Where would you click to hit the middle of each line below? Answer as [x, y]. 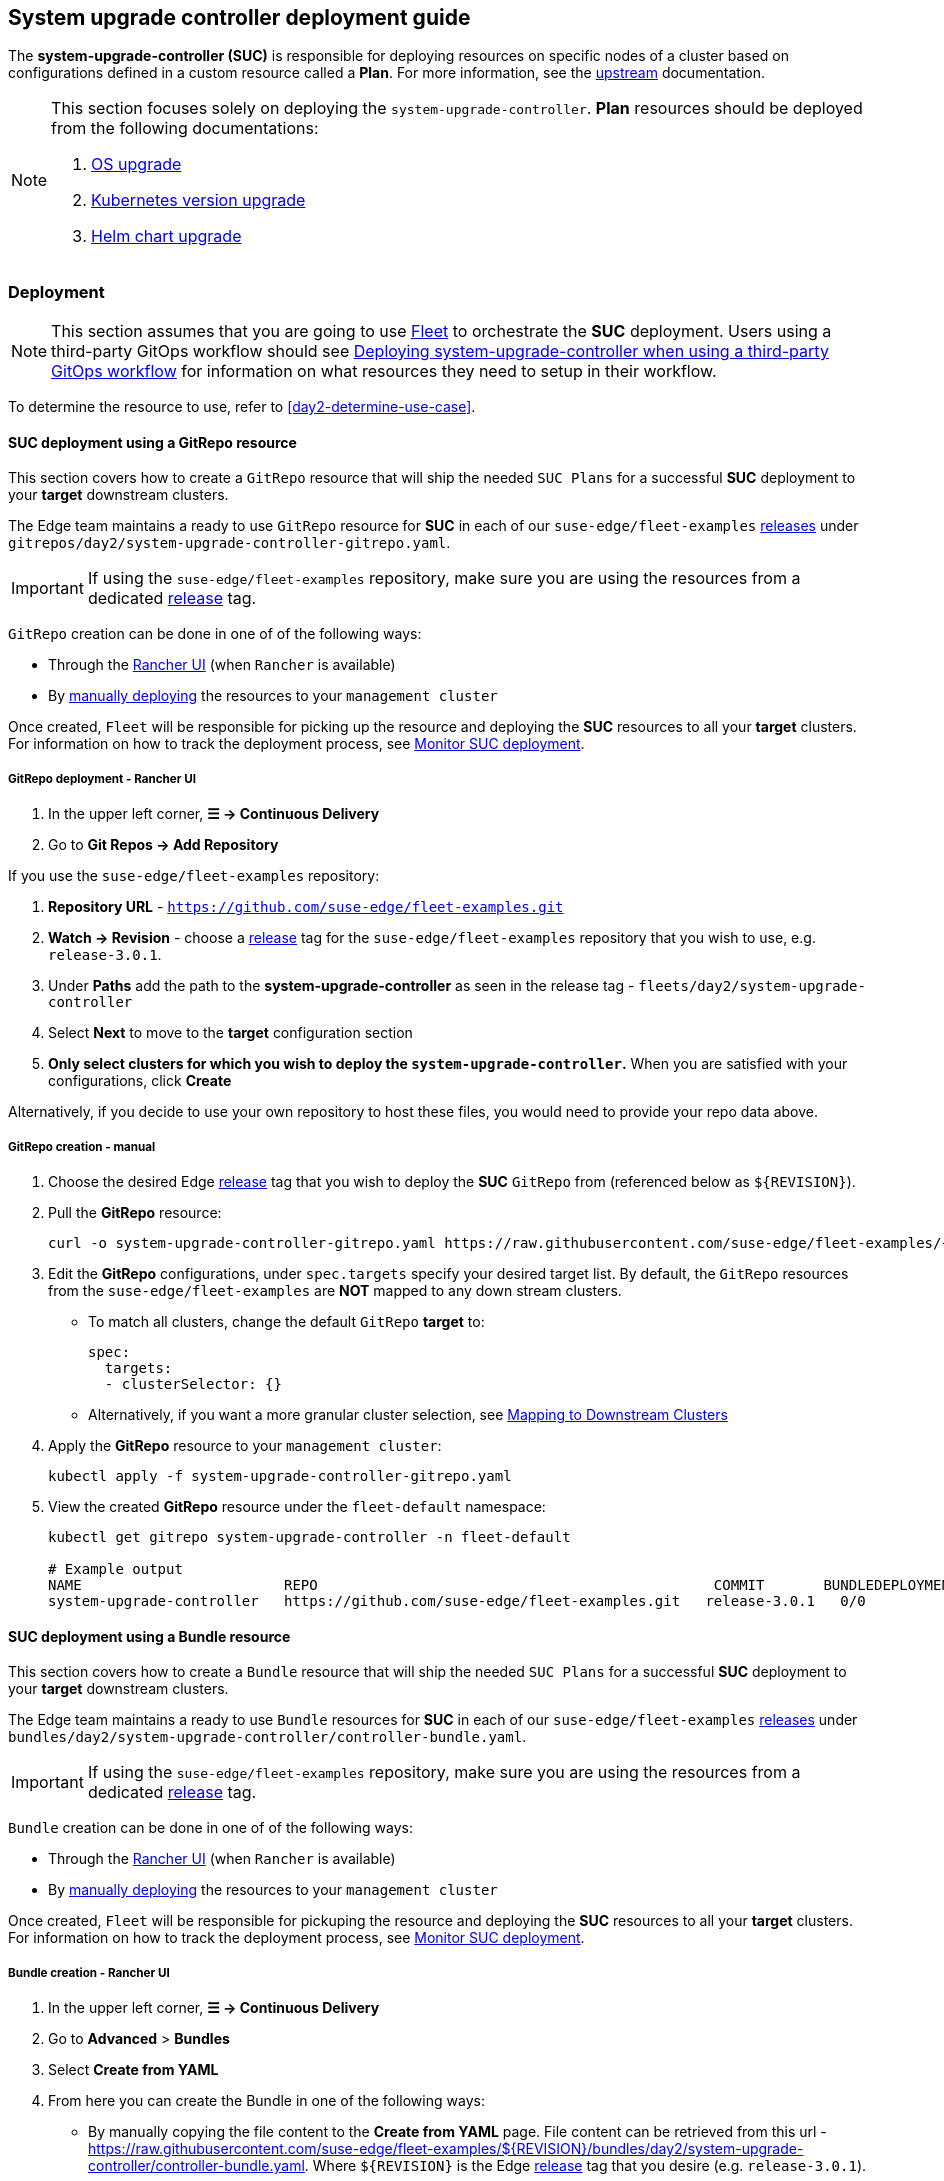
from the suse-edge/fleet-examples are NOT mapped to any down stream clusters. [335, 1290]
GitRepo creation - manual [82, 1146]
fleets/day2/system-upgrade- [752, 986]
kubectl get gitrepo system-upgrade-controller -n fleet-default [309, 1536]
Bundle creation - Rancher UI [89, 1972]
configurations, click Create [140, 1081]
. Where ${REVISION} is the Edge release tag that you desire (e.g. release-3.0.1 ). [585, 2165]
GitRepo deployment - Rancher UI [102, 778]
